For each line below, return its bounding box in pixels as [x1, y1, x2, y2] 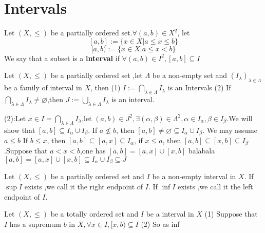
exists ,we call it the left [178, 181, 253, 192]
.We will [226, 112, 253, 123]
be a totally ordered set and [50, 208, 139, 219]
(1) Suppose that [204, 208, 258, 219]
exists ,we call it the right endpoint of [24, 181, 143, 192]
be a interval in [146, 208, 194, 219]
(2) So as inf [141, 218, 180, 229]
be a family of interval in [4, 82, 82, 93]
